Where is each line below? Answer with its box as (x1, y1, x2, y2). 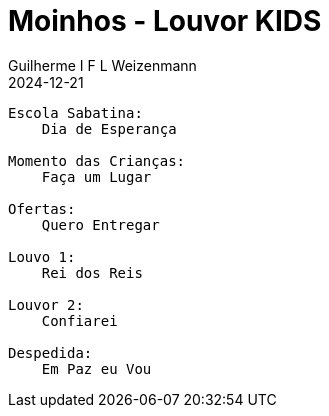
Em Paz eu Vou (41, 360, 152, 377)
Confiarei (41, 312, 118, 329)
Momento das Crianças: (8, 152, 186, 169)
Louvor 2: (8, 296, 84, 313)
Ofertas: (8, 200, 76, 217)
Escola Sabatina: (8, 104, 143, 121)
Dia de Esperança (41, 120, 177, 137)
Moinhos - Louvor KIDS (8, 4, 322, 38)
